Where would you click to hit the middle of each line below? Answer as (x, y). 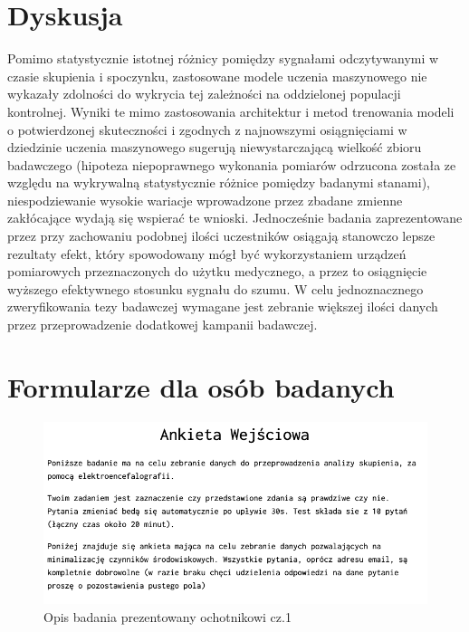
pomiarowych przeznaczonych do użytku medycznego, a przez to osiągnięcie (217, 271)
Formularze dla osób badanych (201, 386)
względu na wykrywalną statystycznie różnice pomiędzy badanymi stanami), (219, 182)
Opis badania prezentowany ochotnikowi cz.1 (167, 616)
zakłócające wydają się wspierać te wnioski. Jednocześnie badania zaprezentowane (235, 218)
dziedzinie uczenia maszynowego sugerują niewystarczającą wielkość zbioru (215, 147)
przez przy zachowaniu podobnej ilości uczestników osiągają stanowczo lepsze (221, 236)
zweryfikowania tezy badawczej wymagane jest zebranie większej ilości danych (223, 306)
